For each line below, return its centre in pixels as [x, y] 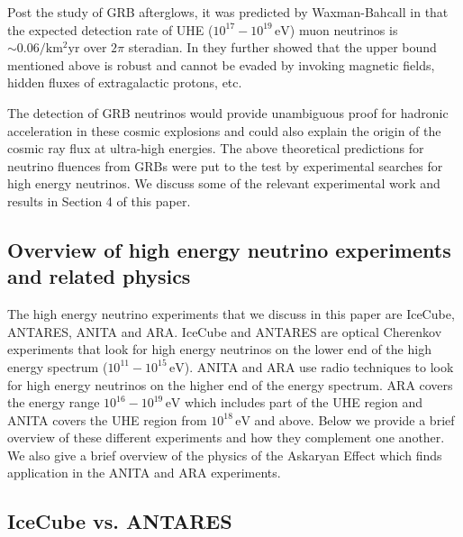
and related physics [99, 276]
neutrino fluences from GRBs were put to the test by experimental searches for [225, 165]
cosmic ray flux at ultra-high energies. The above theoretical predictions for [216, 148]
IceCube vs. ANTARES [120, 521]
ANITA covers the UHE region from [107, 419]
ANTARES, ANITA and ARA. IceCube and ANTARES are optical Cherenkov [225, 331]
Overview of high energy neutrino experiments [229, 249]
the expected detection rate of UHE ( [110, 29]
